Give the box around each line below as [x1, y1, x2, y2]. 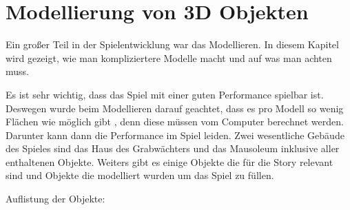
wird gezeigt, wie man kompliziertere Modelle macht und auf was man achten [6, 50, 332, 65]
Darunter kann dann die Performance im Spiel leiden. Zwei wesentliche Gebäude [6, 127, 344, 142]
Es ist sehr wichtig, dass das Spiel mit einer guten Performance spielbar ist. [6, 87, 324, 101]
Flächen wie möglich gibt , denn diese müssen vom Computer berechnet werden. [6, 114, 344, 129]
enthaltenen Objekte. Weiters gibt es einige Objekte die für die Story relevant [6, 154, 333, 169]
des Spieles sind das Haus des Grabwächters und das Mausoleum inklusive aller [6, 141, 340, 156]
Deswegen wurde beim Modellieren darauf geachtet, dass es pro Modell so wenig [6, 101, 344, 115]
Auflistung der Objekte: [6, 191, 105, 206]
